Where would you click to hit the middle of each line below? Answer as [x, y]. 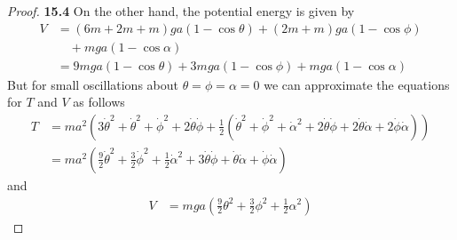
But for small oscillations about [93, 84]
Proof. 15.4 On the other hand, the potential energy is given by [181, 11]
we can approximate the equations [357, 84]
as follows [99, 102]
